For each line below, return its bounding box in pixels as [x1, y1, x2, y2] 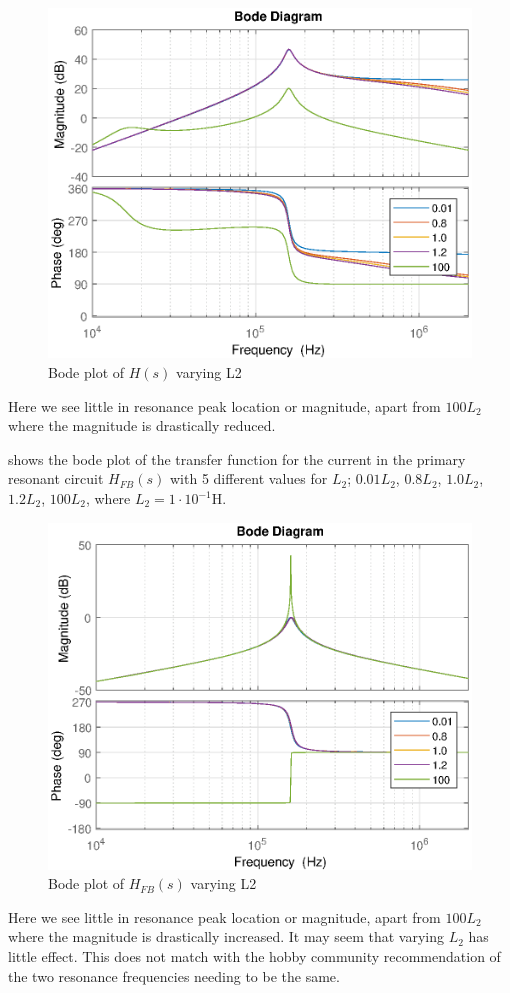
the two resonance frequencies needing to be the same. [8, 965, 340, 986]
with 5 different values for [169, 468, 328, 489]
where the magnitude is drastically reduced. [8, 415, 276, 436]
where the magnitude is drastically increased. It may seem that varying [8, 926, 444, 947]
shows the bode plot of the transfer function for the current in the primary [8, 448, 466, 469]
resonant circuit [8, 468, 104, 489]
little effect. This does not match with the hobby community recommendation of [8, 945, 501, 966]
